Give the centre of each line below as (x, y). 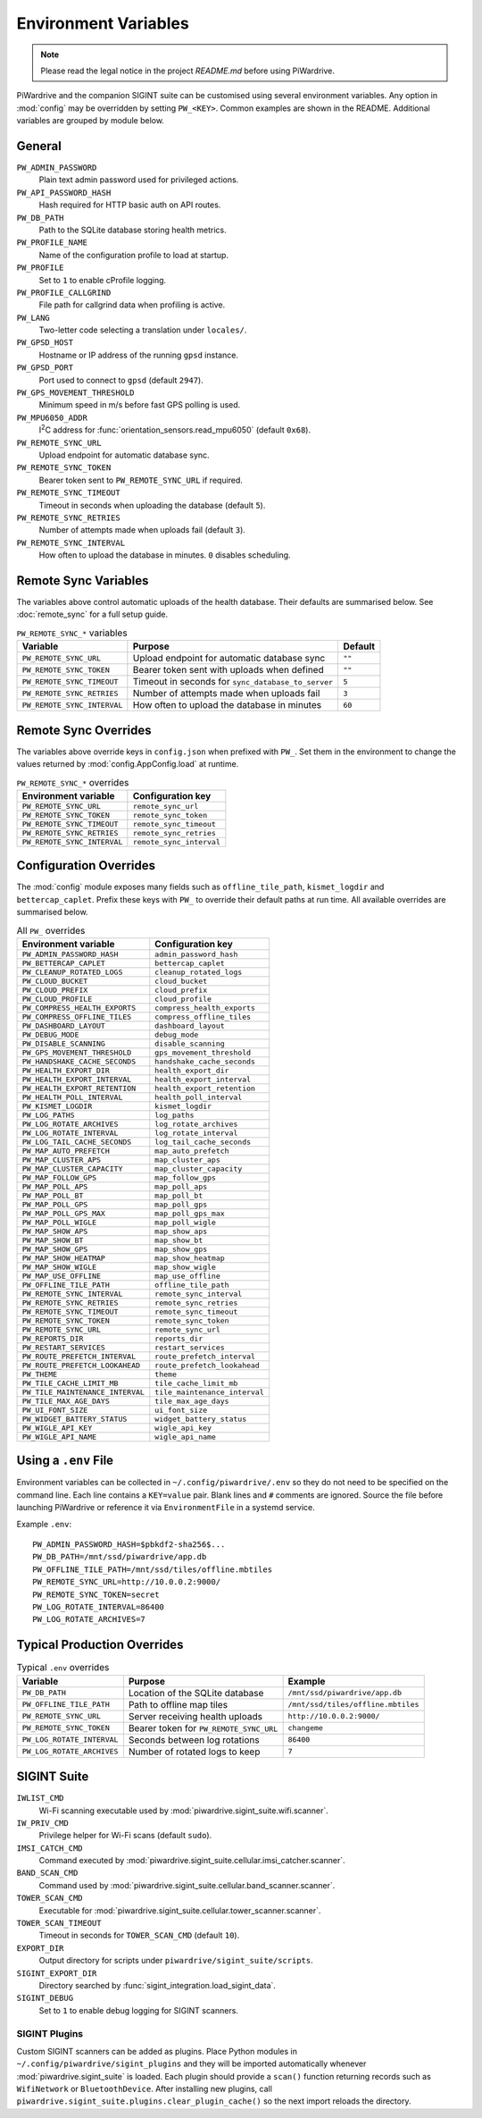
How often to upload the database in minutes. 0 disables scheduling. (165, 555)
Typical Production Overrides (100, 1645)
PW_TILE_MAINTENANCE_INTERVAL (83, 1392)
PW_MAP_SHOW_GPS (55, 1249)
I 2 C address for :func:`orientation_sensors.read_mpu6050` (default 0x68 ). (175, 429)
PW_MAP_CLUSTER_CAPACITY (72, 1168)
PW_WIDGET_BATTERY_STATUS (75, 1419)
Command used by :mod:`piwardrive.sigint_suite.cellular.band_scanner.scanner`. (187, 1885)
